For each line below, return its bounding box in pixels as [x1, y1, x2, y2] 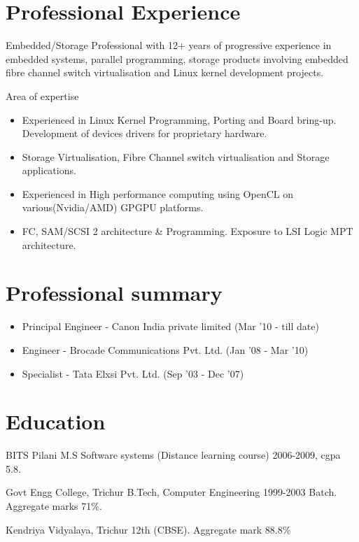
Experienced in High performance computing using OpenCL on [22, 186, 293, 201]
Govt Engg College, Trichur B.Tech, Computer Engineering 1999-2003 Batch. [6, 485, 337, 499]
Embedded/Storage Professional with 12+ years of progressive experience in [6, 38, 332, 52]
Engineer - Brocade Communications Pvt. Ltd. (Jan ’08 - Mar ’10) [22, 342, 309, 357]
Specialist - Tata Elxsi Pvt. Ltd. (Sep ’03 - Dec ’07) [22, 366, 244, 380]
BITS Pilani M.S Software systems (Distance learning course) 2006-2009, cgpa [6, 448, 341, 462]
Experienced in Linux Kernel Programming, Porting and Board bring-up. [22, 112, 337, 127]
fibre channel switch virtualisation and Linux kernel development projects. [6, 65, 324, 80]
